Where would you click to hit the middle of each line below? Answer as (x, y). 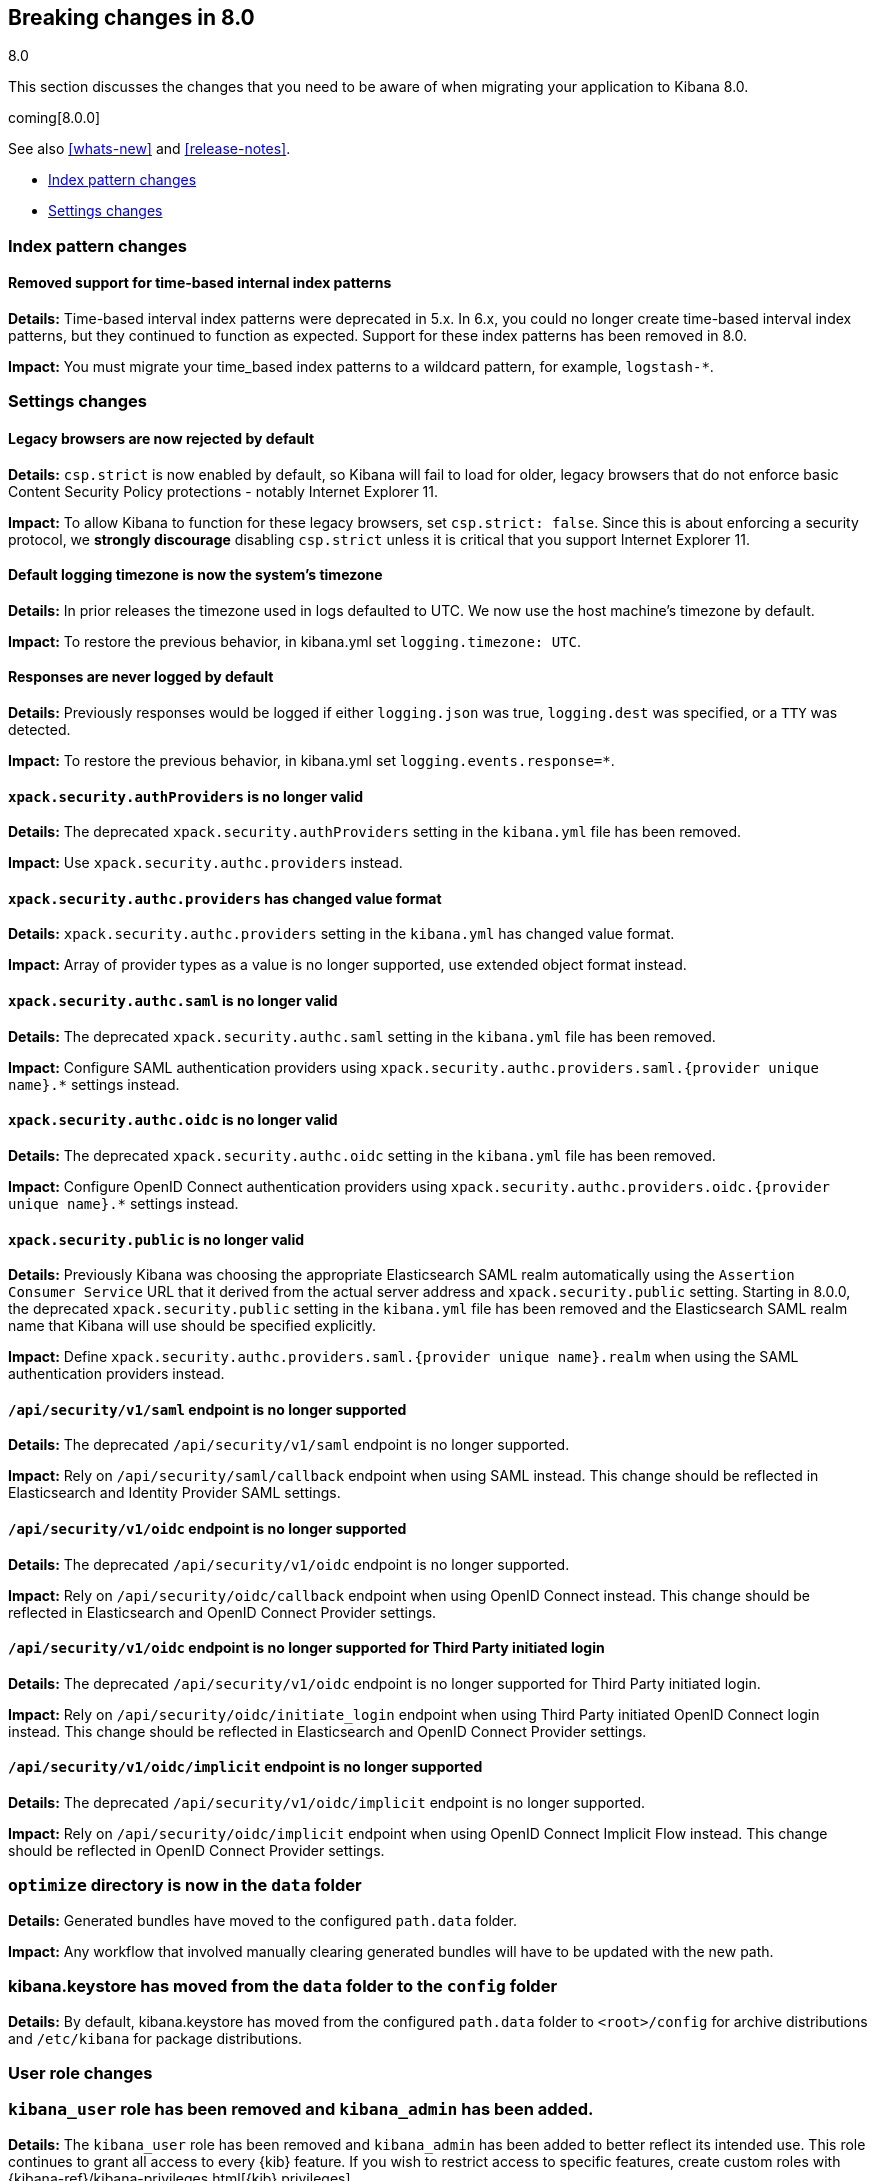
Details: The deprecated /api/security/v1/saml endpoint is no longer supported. (289, 1445)
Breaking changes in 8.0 (131, 17)
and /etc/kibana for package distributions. (155, 2038)
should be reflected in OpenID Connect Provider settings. (196, 1851)
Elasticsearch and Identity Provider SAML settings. (174, 1493)
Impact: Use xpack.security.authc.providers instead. (205, 863)
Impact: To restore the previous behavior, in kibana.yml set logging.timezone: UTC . (295, 641)
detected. (39, 730)
